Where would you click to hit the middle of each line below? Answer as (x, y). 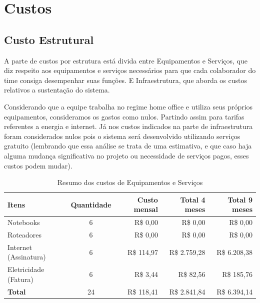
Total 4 (193, 199)
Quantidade (91, 204)
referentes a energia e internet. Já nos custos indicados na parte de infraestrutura (128, 126)
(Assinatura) (27, 257)
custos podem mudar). (38, 165)
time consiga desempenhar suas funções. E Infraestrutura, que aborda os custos (126, 80)
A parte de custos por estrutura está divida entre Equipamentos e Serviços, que (126, 60)
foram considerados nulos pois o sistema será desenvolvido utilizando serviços (122, 136)
